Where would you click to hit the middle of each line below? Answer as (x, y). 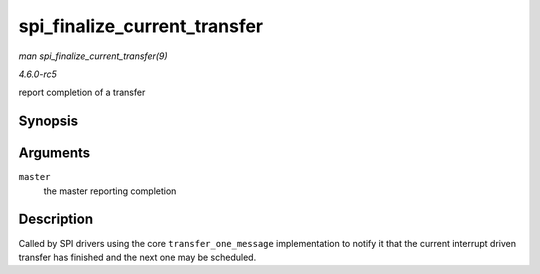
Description (56, 219)
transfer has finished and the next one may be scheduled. (137, 257)
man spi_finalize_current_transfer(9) (93, 56)
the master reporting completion (110, 191)
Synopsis (48, 121)
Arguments (54, 153)
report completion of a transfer (82, 92)
